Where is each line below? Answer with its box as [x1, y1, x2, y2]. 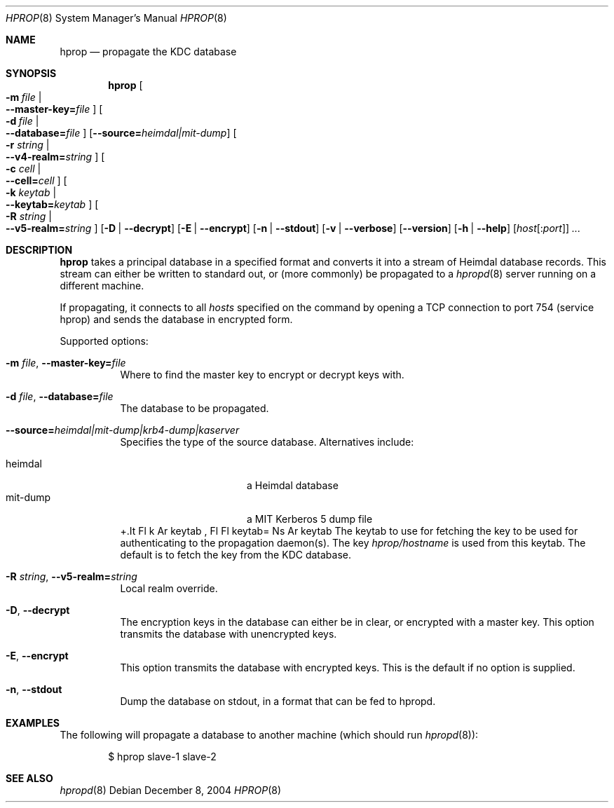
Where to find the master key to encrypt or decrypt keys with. [120, 369, 404, 381]
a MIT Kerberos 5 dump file [247, 513, 373, 525]
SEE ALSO [6, 772, 53, 784]
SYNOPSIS [6, 67, 57, 79]
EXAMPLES [6, 717, 60, 729]
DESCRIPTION [6, 244, 73, 256]
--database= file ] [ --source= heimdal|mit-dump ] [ [6, 127, 237, 139]
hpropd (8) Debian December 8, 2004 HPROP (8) [60, 784, 281, 796]
